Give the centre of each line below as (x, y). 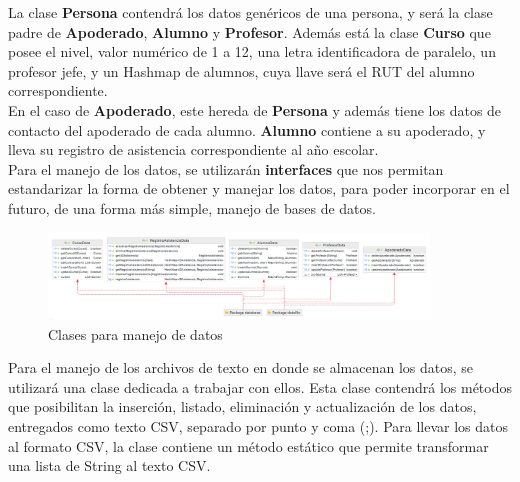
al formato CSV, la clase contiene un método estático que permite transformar (248, 445)
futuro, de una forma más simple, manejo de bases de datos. (192, 207)
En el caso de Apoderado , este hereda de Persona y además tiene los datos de (255, 109)
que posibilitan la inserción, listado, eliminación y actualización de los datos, (242, 406)
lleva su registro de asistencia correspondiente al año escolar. (193, 149)
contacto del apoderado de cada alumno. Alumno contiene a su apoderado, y (247, 129)
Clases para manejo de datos (135, 333)
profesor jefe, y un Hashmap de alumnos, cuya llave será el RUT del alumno (241, 70)
